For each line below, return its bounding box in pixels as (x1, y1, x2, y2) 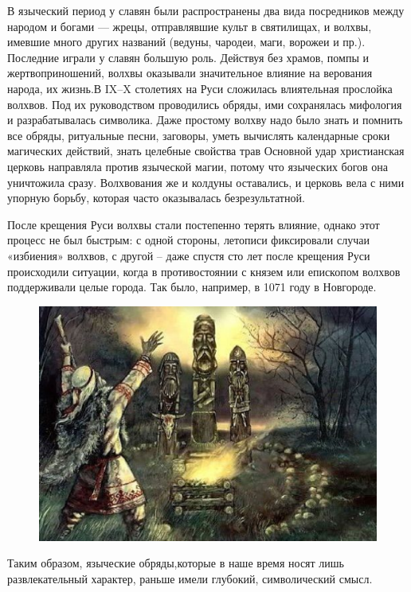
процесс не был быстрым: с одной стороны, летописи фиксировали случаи (7, 232, 370, 248)
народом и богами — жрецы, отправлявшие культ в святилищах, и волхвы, (7, 18, 372, 34)
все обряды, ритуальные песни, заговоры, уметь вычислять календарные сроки (7, 127, 390, 143)
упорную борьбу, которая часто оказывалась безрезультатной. (7, 189, 305, 206)
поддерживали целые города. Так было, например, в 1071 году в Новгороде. (7, 278, 377, 295)
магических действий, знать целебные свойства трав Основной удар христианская (7, 142, 405, 159)
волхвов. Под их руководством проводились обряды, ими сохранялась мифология (7, 95, 402, 112)
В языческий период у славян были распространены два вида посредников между (7, 2, 405, 18)
